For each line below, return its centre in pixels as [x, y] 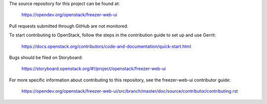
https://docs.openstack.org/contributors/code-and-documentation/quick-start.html [106, 46]
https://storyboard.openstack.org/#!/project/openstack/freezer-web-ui [94, 69]
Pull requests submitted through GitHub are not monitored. [69, 26]
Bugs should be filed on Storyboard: [46, 57]
